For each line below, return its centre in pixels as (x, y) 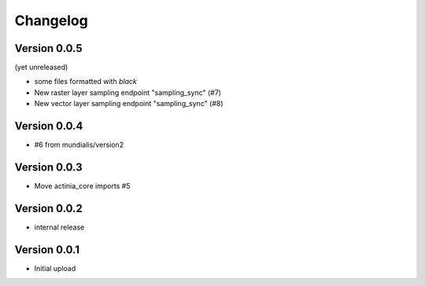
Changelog (51, 20)
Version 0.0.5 (48, 48)
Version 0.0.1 (47, 249)
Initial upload (55, 268)
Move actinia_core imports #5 (82, 186)
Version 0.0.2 (48, 208)
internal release (59, 227)
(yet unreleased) (41, 68)
